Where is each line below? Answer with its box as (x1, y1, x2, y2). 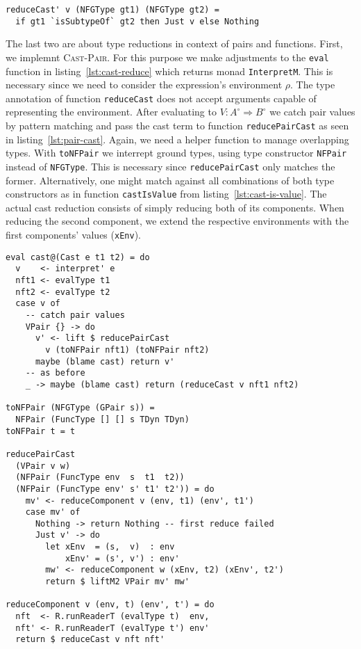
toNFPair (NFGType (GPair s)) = (6, 403, 155, 413)
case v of (15, 298, 60, 309)
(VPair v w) (15, 460, 71, 471)
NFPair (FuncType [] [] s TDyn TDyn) (15, 414, 190, 424)
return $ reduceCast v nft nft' (15, 634, 165, 645)
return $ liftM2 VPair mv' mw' (45, 577, 190, 587)
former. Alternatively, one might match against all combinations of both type (6, 173, 335, 187)
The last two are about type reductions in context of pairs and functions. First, (6, 36, 343, 51)
